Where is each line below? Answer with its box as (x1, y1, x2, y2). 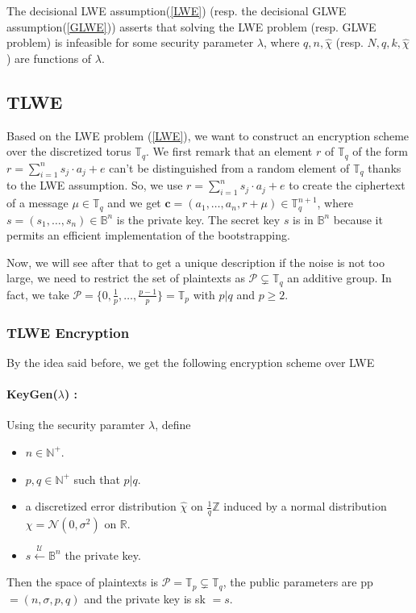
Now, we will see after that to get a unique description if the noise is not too (6, 253, 385, 270)
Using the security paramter (6, 416, 145, 433)
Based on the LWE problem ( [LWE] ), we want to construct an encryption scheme (6, 127, 410, 144)
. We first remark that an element (146, 143, 313, 160)
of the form (352, 143, 408, 160)
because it (333, 211, 383, 227)
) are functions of (6, 49, 92, 66)
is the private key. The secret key (116, 211, 281, 227)
